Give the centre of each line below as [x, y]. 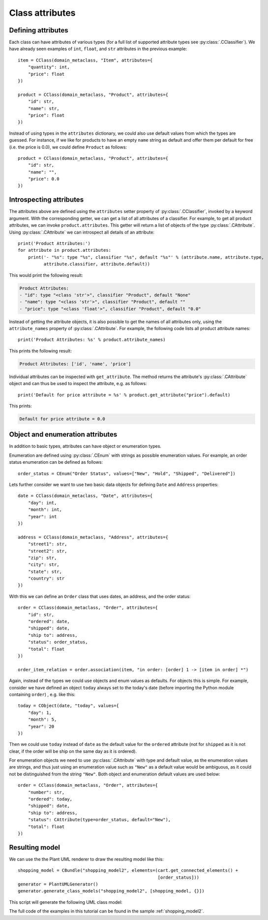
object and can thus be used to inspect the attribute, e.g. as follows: [78, 384]
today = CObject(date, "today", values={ [68, 706]
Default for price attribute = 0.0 [62, 419]
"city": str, [44, 565]
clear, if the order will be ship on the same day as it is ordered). [73, 751]
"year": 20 [41, 726]
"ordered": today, [50, 799]
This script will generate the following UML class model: [66, 902]
